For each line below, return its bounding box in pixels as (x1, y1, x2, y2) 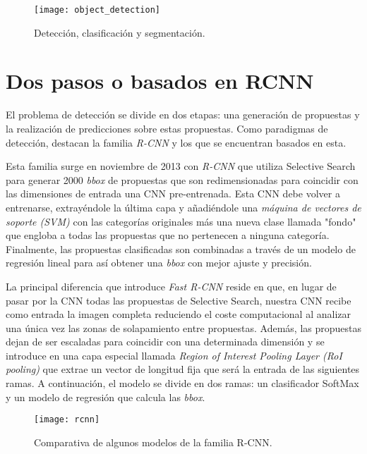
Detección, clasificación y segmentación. (34, 25, 205, 39)
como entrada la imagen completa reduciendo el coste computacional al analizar (6, 307, 351, 321)
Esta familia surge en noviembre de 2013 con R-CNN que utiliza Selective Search (6, 159, 356, 173)
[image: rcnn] (34, 415, 100, 425)
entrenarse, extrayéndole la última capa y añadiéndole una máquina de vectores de (6, 200, 361, 214)
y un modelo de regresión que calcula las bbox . (6, 389, 205, 404)
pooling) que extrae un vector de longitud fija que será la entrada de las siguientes (6, 362, 360, 376)
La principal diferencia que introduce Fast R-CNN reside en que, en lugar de (6, 278, 337, 293)
